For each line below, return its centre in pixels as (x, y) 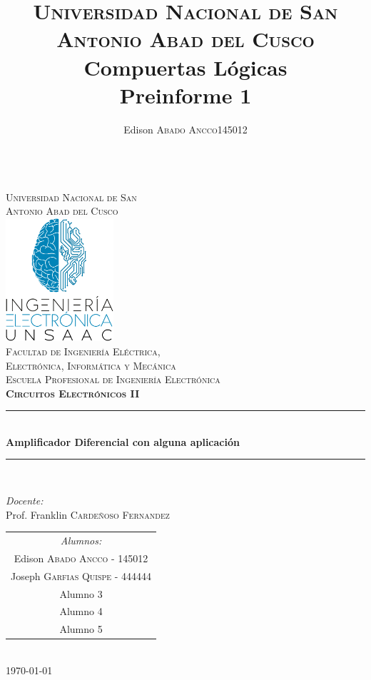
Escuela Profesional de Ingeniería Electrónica (113, 379)
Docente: (25, 501)
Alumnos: (81, 540)
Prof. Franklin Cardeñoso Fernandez (88, 514)
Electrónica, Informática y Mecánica (91, 365)
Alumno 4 (81, 611)
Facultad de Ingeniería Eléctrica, (83, 351)
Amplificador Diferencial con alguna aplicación (123, 441)
